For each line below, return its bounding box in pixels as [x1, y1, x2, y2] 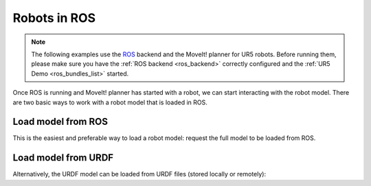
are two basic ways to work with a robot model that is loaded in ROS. [12, 98, 207, 106]
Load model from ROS [12, 116, 108, 128]
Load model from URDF [12, 152, 113, 164]
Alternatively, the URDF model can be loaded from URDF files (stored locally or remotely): [12, 170, 267, 178]
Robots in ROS [12, 10, 96, 25]
